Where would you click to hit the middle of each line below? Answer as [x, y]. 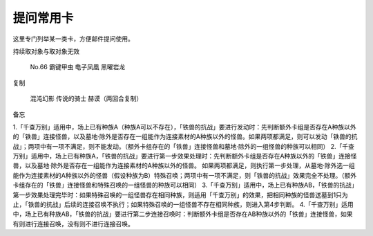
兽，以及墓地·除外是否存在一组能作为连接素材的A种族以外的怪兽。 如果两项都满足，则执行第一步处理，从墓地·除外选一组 [184, 165]
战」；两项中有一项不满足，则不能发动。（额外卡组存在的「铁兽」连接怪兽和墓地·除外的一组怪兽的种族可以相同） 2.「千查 [184, 146]
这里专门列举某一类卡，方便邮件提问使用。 [73, 39]
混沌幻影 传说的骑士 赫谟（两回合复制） [86, 99]
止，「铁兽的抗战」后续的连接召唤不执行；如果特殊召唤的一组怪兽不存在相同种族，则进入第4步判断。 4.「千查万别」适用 [183, 205]
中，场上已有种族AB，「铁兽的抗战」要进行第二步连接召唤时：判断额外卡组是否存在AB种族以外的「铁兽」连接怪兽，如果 [183, 214]
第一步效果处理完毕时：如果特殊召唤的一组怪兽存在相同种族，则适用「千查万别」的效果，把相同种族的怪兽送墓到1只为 [180, 194]
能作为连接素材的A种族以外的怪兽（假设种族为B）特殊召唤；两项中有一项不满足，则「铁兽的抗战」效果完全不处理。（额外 [185, 175]
